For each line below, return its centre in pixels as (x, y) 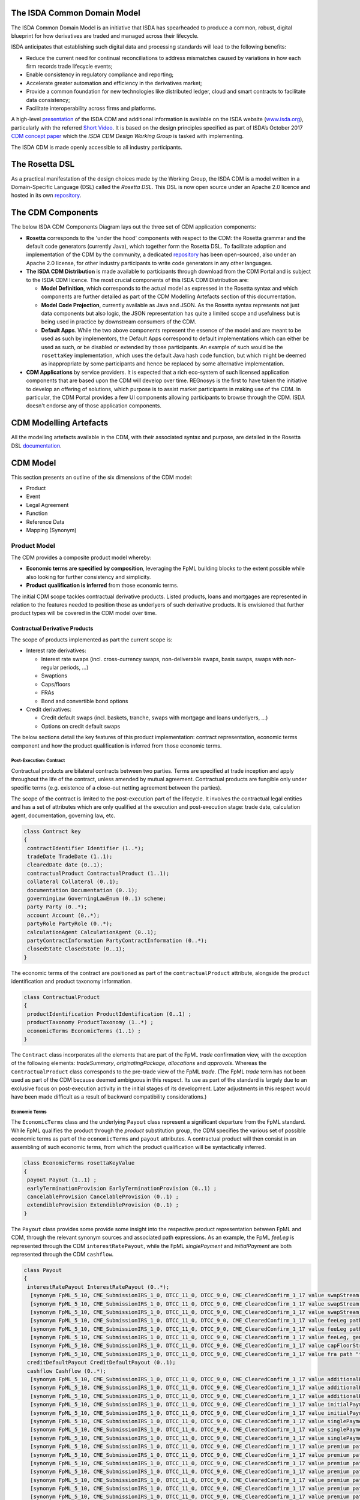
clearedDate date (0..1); (65, 865)
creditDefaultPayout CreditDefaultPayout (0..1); (102, 1363)
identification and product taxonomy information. (71, 982)
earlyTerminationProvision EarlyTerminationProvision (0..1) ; (122, 1188)
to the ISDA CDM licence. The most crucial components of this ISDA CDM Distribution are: (137, 280)
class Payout (43, 1270)
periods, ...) (74, 667)
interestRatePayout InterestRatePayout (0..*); (98, 1287)
